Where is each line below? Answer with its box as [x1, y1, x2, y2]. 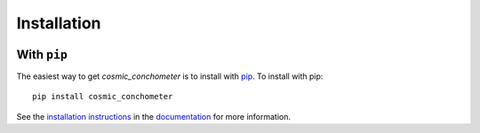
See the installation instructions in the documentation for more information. [16, 111, 292, 121]
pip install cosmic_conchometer [32, 91, 173, 102]
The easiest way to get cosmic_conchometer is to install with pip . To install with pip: [16, 71, 324, 82]
